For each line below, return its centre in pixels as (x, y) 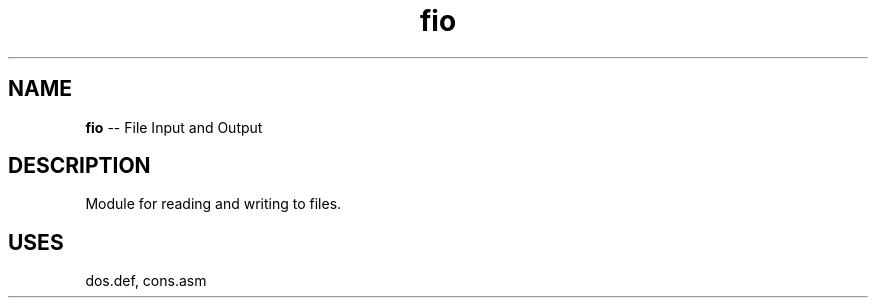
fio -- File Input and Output (174, 127)
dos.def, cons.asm (146, 281)
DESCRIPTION (79, 166)
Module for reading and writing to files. (213, 204)
